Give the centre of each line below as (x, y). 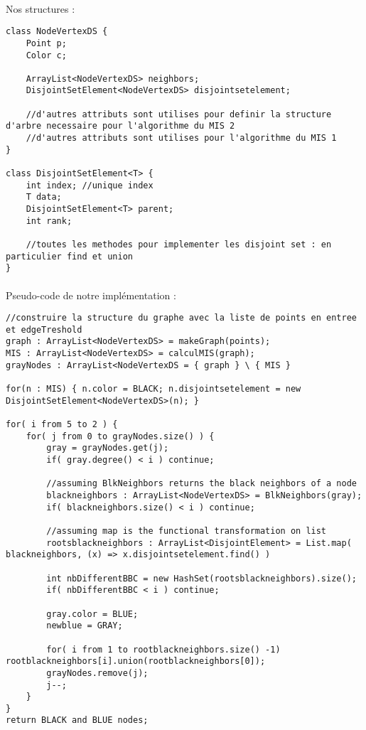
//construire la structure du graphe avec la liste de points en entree (181, 318)
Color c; (46, 55)
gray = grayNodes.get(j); (108, 448)
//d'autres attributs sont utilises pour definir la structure (179, 114)
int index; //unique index (90, 185)
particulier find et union (69, 256)
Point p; (46, 43)
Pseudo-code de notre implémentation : (91, 295)
